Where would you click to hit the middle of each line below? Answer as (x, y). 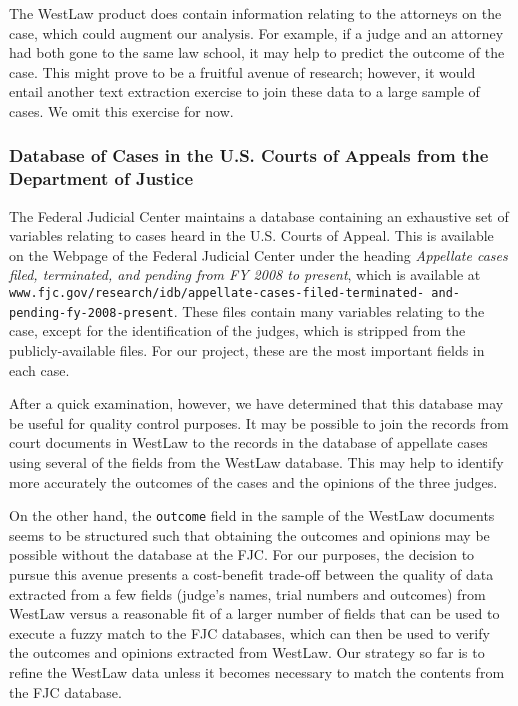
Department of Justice (101, 178)
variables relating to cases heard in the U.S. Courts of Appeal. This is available (251, 235)
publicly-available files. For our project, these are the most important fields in (247, 349)
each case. (39, 369)
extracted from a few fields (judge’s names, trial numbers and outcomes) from (247, 593)
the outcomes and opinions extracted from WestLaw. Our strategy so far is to (247, 652)
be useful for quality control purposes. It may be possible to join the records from (259, 422)
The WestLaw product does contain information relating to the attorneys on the (255, 13)
